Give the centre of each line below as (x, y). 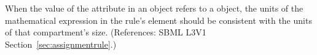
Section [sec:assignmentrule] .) (61, 44)
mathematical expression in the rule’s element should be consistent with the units (158, 20)
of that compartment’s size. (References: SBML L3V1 (106, 32)
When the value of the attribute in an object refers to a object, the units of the (154, 8)
